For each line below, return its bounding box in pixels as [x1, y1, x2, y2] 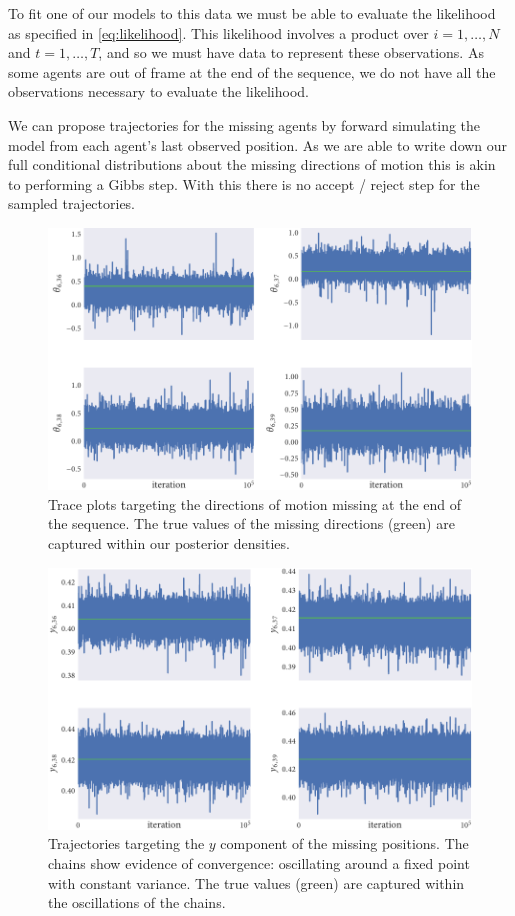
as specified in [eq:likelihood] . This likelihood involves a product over [8, 22, 429, 43]
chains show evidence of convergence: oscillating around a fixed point [48, 852, 470, 873]
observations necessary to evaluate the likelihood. [8, 81, 309, 102]
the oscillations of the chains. [48, 892, 226, 913]
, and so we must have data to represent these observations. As [98, 42, 484, 63]
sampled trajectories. [8, 193, 136, 214]
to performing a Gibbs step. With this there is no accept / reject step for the [8, 173, 480, 194]
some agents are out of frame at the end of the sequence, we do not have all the [8, 61, 496, 82]
